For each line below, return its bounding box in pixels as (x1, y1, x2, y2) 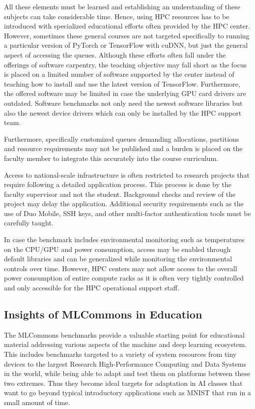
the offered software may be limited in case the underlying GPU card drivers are (4, 88, 246, 98)
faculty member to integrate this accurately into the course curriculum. (4, 153, 218, 163)
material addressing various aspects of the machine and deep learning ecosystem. (4, 339, 247, 349)
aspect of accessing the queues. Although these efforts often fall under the (4, 49, 226, 60)
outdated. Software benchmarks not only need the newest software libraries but (4, 97, 243, 108)
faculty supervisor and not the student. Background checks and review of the (4, 189, 236, 199)
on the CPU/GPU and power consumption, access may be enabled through (4, 244, 231, 254)
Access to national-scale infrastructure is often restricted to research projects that (4, 169, 250, 180)
